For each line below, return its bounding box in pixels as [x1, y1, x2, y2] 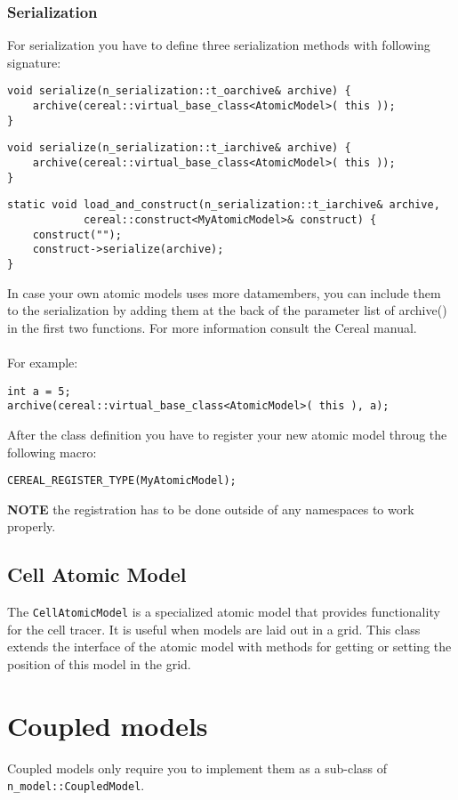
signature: [7, 53, 61, 71]
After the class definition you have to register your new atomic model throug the [7, 424, 447, 443]
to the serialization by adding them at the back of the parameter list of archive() [7, 301, 447, 319]
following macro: [7, 442, 97, 461]
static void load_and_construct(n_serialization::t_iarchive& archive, [7, 198, 440, 212]
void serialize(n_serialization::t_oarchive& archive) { [7, 85, 351, 98]
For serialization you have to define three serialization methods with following [7, 36, 430, 54]
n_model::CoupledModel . [7, 776, 145, 795]
